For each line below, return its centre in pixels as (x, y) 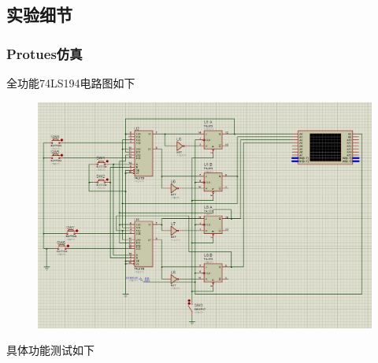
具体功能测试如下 (50, 350)
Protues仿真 (44, 53)
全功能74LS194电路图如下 (71, 83)
